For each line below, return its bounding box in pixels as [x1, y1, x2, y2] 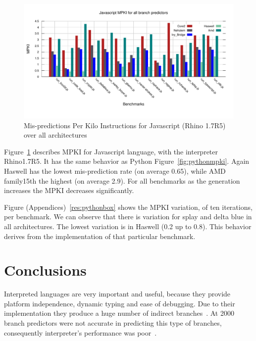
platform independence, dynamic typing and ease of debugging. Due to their [4, 298, 235, 308]
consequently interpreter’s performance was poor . [4, 327, 157, 338]
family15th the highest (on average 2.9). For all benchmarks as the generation [4, 175, 240, 186]
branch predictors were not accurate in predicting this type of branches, [4, 318, 222, 328]
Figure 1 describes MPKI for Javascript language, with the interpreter [4, 146, 218, 156]
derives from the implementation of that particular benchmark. [4, 231, 196, 241]
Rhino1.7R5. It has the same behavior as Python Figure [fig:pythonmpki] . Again [4, 156, 250, 166]
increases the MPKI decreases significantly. [4, 185, 134, 195]
